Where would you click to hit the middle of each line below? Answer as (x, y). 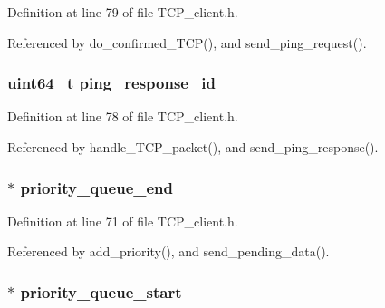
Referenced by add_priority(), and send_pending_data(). (168, 251)
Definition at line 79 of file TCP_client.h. (123, 12)
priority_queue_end (97, 187)
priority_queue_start (101, 291)
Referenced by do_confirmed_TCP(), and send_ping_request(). (187, 42)
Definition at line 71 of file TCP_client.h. (123, 221)
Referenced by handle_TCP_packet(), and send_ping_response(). (193, 147)
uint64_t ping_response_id (111, 83)
